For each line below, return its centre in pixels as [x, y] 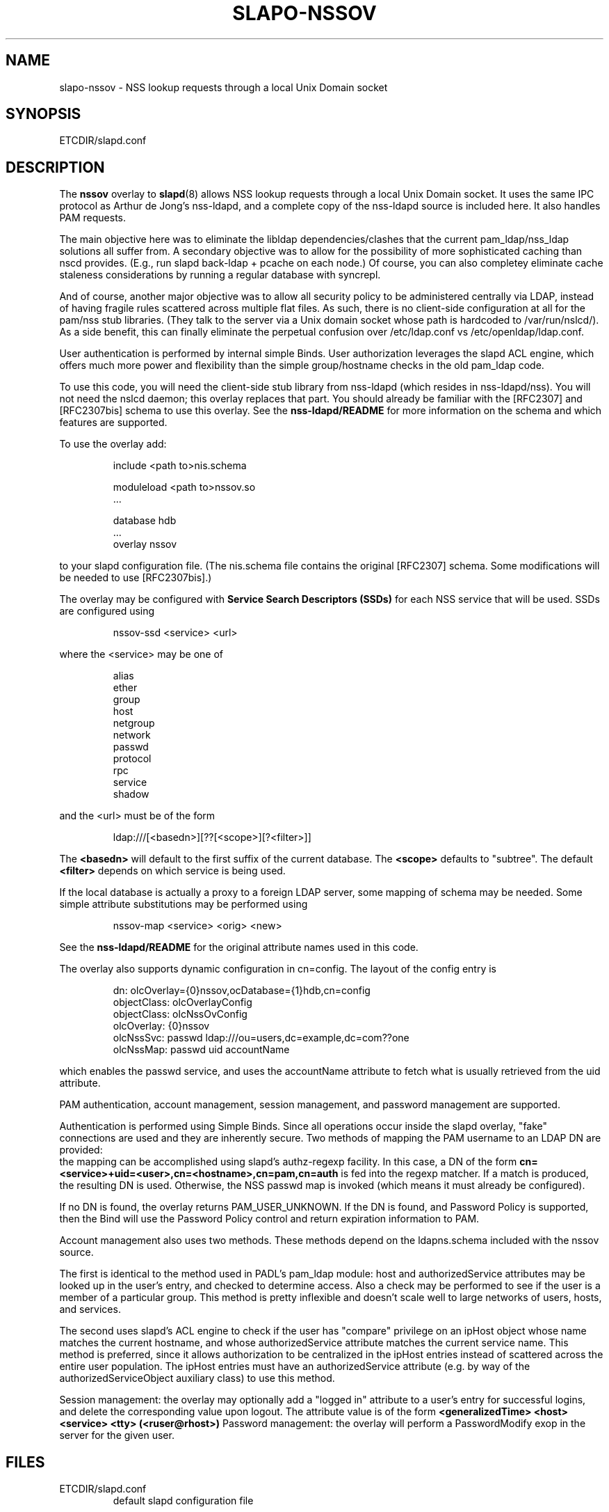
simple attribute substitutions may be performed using [184, 904]
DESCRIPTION [55, 167]
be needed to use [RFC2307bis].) [136, 578]
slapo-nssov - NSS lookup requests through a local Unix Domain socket [224, 87]
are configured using [107, 611]
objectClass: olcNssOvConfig [180, 1014]
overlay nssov [145, 544]
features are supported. [113, 423]
